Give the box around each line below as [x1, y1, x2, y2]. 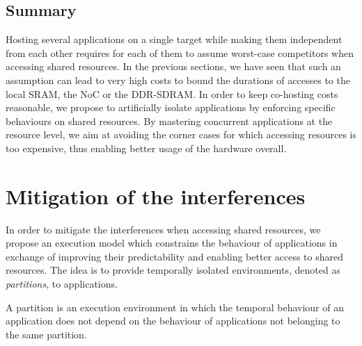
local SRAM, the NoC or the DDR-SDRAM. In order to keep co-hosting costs [6, 86, 338, 101]
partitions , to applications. [6, 277, 118, 291]
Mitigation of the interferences [6, 181, 306, 210]
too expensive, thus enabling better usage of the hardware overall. [6, 140, 287, 155]
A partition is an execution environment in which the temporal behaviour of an [6, 299, 344, 314]
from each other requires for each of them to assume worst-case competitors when [6, 45, 354, 60]
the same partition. [6, 327, 87, 341]
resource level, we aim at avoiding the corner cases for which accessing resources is [6, 127, 356, 142]
